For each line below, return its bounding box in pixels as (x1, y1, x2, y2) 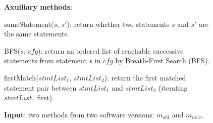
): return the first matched (104, 72, 186, 83)
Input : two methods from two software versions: (4, 109, 154, 119)
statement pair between (4, 82, 77, 93)
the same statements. (4, 28, 69, 39)
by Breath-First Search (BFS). (115, 55, 209, 66)
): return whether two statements (67, 18, 170, 29)
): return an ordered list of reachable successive (38, 45, 184, 56)
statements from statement (4, 55, 87, 66)
